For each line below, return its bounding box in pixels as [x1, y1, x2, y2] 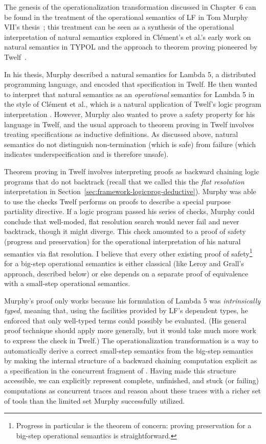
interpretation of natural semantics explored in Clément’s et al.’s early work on [4, 31, 251, 42]
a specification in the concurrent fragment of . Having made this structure [4, 365, 236, 376]
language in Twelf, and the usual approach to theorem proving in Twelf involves [4, 119, 254, 129]
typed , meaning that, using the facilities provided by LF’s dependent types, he [4, 305, 248, 316]
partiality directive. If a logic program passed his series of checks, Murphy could [4, 206, 255, 217]
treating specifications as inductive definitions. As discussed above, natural [4, 129, 238, 139]
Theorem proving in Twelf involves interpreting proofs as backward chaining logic [4, 166, 259, 176]
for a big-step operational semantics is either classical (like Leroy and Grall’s [4, 258, 244, 268]
